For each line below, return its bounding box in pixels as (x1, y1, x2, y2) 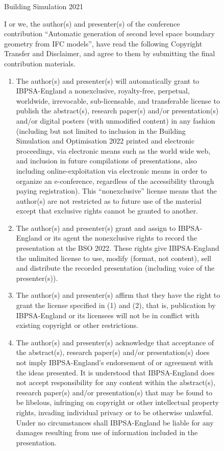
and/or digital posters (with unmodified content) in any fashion (16, 115, 215, 126)
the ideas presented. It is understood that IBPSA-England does (16, 367, 215, 377)
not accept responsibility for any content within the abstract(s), (16, 377, 215, 388)
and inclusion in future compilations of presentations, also (16, 155, 197, 166)
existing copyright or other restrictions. (16, 320, 139, 330)
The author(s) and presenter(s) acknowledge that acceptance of (16, 337, 214, 347)
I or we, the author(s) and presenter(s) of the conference (4, 18, 180, 29)
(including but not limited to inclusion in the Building (16, 125, 186, 136)
